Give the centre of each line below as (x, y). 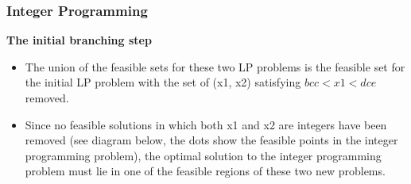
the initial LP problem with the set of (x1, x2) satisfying (163, 82)
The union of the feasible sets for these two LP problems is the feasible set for (215, 66)
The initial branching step (79, 40)
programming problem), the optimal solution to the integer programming (203, 155)
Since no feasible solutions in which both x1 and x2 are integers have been (206, 124)
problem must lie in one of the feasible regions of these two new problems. (205, 171)
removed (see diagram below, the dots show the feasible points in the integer (211, 140)
